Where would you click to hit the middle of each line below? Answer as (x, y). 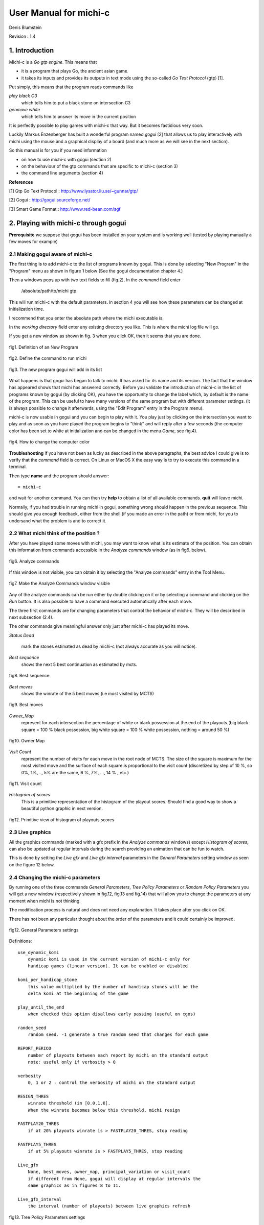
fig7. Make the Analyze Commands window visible (59, 584)
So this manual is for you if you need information (58, 150)
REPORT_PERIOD (34, 1048)
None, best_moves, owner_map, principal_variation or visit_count (109, 1172)
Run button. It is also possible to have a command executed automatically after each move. (101, 601)
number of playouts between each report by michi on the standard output (118, 1055)
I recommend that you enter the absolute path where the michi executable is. (86, 318)
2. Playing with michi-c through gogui (68, 223)
